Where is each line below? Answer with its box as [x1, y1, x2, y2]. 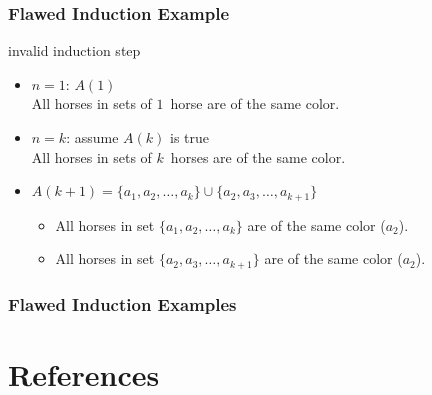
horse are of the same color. [170, 93, 340, 114]
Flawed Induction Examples [8, 291, 237, 316]
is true [170, 127, 210, 147]
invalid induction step [8, 40, 141, 61]
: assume [66, 127, 119, 147]
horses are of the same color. [170, 146, 346, 167]
